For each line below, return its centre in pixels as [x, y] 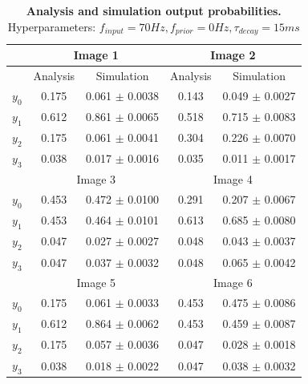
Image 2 [233, 55]
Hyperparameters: [52, 26]
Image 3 [96, 178]
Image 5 [96, 282]
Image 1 [96, 55]
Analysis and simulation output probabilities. [154, 10]
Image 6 [233, 282]
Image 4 [233, 178]
